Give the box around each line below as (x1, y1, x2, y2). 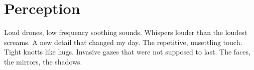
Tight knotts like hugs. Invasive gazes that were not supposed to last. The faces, (4, 46, 250, 57)
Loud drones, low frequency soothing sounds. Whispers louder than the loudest (4, 27, 247, 37)
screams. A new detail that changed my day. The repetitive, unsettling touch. (4, 36, 242, 47)
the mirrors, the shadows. (4, 56, 82, 66)
